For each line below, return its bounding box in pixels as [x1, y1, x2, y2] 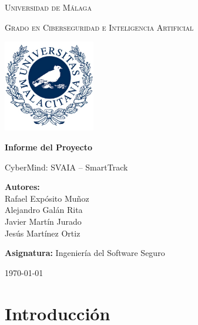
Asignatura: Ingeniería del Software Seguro [5, 247, 165, 259]
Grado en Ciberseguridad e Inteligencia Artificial [5, 21, 194, 33]
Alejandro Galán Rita [5, 203, 83, 216]
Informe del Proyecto [5, 140, 93, 153]
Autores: [5, 180, 40, 193]
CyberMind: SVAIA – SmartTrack [5, 160, 128, 173]
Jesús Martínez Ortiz [5, 226, 80, 239]
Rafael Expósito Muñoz [5, 192, 89, 204]
